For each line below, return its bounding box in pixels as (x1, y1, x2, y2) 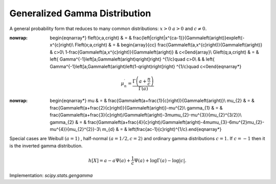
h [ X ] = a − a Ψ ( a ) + (88, 157, 131, 163)
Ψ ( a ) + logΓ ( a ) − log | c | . (134, 157, 187, 163)
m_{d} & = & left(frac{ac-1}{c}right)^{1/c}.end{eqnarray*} (102, 126, 222, 133)
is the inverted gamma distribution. (9, 143, 83, 149)
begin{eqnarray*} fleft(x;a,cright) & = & (50, 35, 132, 41)
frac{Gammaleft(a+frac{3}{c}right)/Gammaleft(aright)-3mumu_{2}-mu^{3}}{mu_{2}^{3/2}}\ (50, 112, 242, 118)
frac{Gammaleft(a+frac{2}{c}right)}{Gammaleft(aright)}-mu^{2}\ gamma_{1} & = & (50, 104, 223, 111)
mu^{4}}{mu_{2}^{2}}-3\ (50, 126, 101, 133)
